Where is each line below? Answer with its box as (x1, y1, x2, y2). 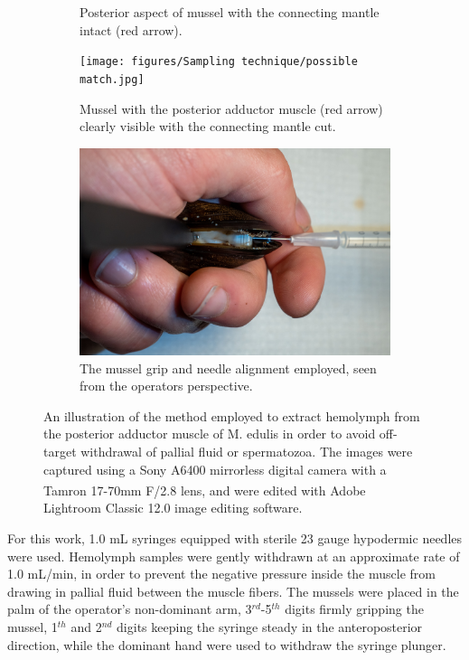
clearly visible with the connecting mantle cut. (80, 117, 336, 136)
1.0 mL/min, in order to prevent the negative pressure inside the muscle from (7, 564, 436, 583)
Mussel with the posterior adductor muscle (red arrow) (80, 99, 383, 118)
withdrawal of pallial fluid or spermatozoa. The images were (80, 441, 413, 460)
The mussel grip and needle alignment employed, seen (80, 358, 377, 377)
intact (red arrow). (80, 20, 183, 39)
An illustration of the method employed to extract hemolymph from (43, 406, 420, 425)
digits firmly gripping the (285, 599, 424, 618)
